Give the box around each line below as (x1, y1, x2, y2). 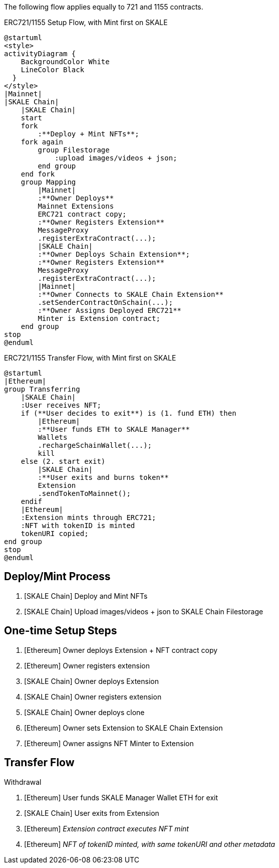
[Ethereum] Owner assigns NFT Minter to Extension (24, 739, 194, 748)
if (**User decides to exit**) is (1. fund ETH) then (21, 409, 236, 417)
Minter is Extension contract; (38, 314, 160, 322)
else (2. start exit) (21, 457, 106, 465)
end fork (21, 170, 55, 178)
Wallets (38, 433, 68, 441)
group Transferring (4, 385, 80, 393)
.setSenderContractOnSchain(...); (38, 298, 173, 306)
